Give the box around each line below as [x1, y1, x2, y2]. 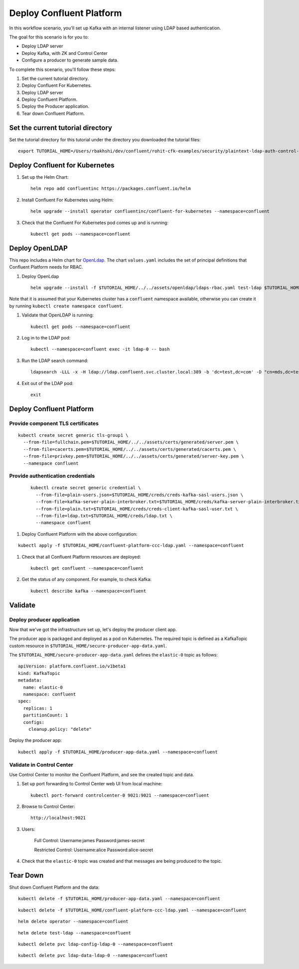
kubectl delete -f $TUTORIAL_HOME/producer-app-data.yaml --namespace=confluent [18, 896, 221, 902]
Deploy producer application [9, 616, 80, 623]
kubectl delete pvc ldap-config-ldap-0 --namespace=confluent [18, 941, 173, 947]
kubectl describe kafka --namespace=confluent [30, 588, 147, 594]
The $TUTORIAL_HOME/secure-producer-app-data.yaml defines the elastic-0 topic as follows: [9, 652, 218, 658]
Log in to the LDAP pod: [21, 335, 71, 341]
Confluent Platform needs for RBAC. [9, 264, 83, 270]
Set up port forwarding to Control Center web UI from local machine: [21, 781, 162, 787]
